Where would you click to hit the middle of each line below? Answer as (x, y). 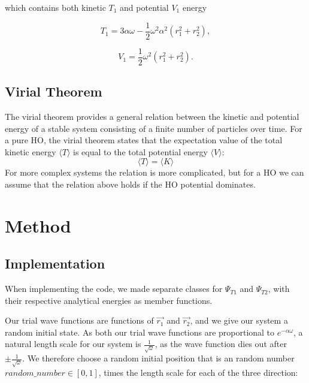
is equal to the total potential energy (140, 151)
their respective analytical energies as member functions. (109, 300)
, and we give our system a (239, 320)
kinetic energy (31, 151)
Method (38, 225)
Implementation (55, 263)
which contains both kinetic (55, 7)
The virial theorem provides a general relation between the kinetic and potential (152, 116)
